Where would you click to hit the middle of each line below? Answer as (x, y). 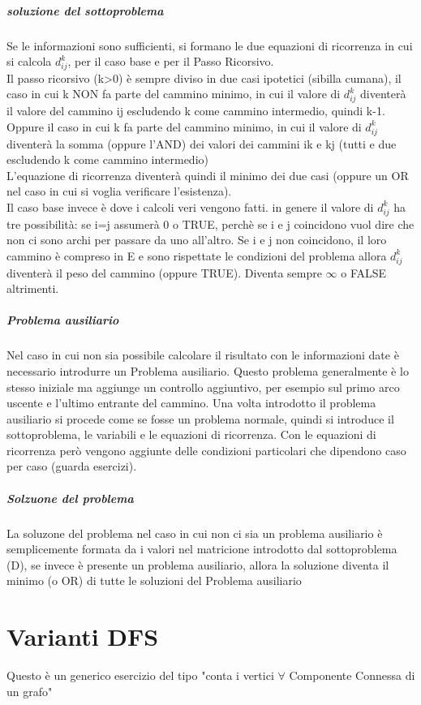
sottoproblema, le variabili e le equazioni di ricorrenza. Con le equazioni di (191, 434)
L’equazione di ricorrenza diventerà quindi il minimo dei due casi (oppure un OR (208, 175)
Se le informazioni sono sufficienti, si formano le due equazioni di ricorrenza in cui (210, 45)
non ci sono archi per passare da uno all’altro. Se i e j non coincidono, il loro (197, 240)
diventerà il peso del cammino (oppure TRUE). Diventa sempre (164, 272)
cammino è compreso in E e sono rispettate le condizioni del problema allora (197, 255)
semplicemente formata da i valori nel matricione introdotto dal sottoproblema (202, 549)
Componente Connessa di (352, 675)
